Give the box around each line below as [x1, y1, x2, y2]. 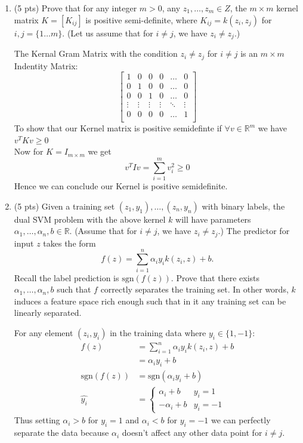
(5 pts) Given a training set [14, 199, 115, 212]
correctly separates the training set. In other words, [100, 283, 289, 296]
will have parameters [175, 213, 251, 225]
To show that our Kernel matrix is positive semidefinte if [14, 122, 222, 134]
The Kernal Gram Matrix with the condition [14, 47, 178, 60]
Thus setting [14, 414, 60, 426]
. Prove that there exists [171, 271, 260, 284]
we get [88, 145, 112, 158]
